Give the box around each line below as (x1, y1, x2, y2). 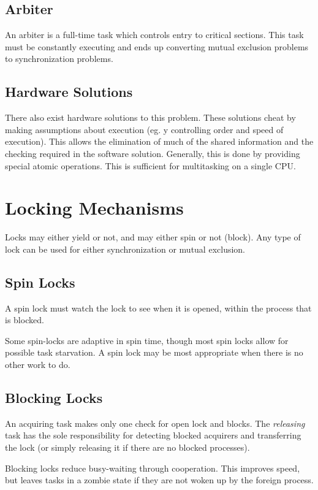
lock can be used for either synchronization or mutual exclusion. (5, 242, 246, 255)
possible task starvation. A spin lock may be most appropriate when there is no (5, 346, 303, 359)
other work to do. (5, 358, 70, 371)
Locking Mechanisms (5, 195, 184, 220)
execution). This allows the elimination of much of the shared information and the (5, 135, 314, 148)
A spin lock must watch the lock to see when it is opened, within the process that (5, 301, 312, 314)
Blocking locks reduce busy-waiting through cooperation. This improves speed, (5, 461, 300, 474)
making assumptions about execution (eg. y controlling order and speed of (5, 123, 284, 136)
